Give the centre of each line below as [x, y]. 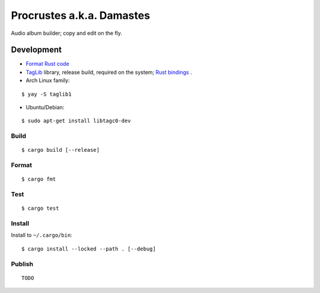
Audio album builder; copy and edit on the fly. [67, 33]
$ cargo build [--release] [61, 150]
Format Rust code [47, 64]
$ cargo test [40, 209]
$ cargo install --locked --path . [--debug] [89, 249]
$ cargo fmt [39, 179]
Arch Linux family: [48, 80]
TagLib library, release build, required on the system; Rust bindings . [109, 72]
